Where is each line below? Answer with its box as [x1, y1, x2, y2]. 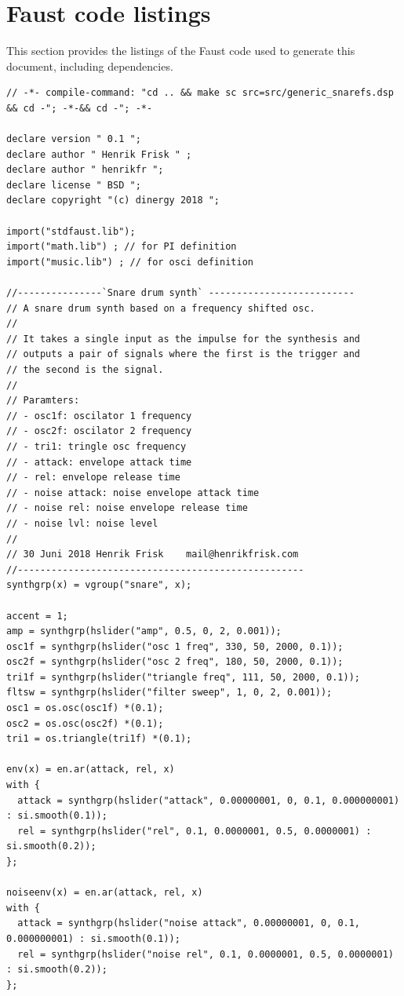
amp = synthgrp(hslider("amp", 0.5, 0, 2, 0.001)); [6, 626, 282, 637]
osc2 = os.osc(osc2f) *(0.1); [6, 717, 164, 729]
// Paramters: [6, 395, 80, 407]
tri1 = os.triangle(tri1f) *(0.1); [6, 733, 192, 745]
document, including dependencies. [6, 57, 173, 74]
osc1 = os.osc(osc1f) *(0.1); [6, 702, 164, 714]
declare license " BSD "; [6, 179, 141, 191]
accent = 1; [6, 610, 68, 622]
